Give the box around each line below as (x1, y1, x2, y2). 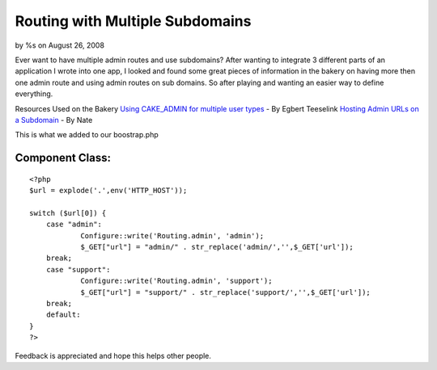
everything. (15, 89, 53, 99)
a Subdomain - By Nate (15, 115, 93, 124)
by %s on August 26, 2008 (15, 40, 105, 50)
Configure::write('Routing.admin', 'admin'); (80, 231, 265, 240)
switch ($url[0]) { (29, 208, 107, 217)
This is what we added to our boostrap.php (15, 130, 159, 140)
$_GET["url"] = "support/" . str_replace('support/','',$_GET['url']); (80, 288, 371, 296)
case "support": (45, 265, 111, 274)
